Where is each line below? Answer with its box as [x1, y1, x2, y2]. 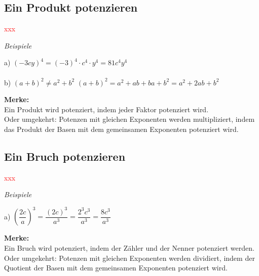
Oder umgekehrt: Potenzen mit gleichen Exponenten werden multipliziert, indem [4, 114, 255, 124]
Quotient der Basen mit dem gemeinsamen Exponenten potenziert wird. [4, 262, 228, 273]
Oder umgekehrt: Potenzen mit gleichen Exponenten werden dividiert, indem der [4, 252, 255, 263]
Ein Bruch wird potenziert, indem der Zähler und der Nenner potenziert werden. [4, 243, 254, 253]
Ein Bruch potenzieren [4, 148, 126, 164]
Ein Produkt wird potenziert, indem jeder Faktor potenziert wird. [4, 104, 209, 114]
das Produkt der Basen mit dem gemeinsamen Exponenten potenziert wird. [4, 123, 239, 134]
